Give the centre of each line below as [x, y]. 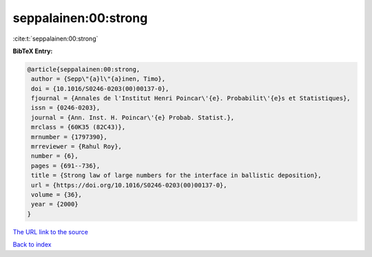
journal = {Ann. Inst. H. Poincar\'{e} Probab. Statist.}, [133, 117]
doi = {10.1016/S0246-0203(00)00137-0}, [100, 89]
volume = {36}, [57, 195]
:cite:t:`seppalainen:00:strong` [55, 39]
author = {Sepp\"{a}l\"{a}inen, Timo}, [98, 79]
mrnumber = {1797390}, [70, 137]
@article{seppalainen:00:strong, [84, 69]
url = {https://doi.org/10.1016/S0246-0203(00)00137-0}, [129, 185]
